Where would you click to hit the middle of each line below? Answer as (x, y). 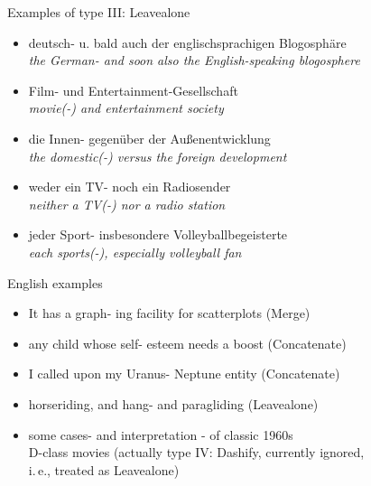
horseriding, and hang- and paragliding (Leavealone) (173, 403)
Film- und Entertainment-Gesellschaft (133, 90)
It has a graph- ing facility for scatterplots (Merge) (169, 313)
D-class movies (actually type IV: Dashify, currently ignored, (196, 452)
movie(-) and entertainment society (126, 108)
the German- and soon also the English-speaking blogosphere (194, 60)
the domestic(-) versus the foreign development (158, 156)
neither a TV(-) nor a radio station (127, 204)
